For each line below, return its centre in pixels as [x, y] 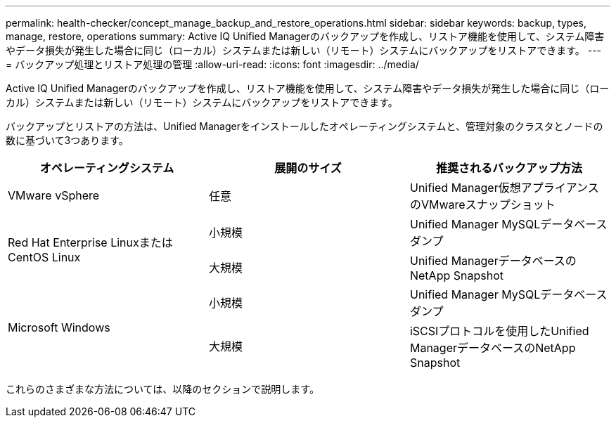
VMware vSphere [54, 195]
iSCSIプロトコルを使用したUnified [499, 331]
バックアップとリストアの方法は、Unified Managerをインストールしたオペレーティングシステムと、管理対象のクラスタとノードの [304, 126]
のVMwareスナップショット [482, 204]
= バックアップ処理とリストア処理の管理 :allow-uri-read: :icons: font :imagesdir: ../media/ [212, 64]
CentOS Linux [44, 257]
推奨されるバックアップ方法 [509, 168]
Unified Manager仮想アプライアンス [504, 188]
